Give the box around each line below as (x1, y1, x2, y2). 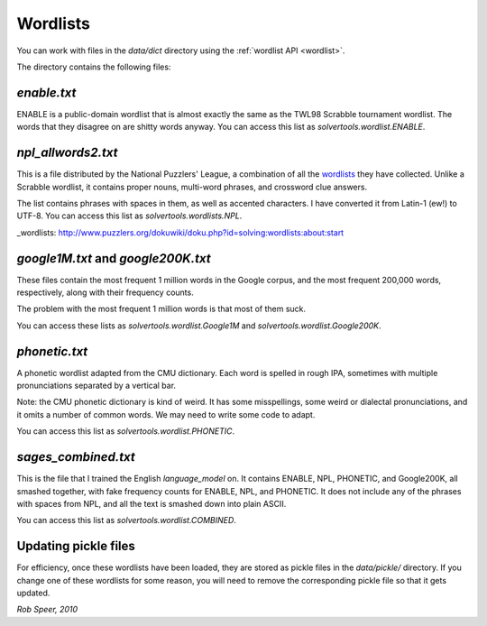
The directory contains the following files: (16, 61, 171, 72)
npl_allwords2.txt (16, 145, 118, 161)
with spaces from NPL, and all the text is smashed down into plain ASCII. (16, 498, 287, 509)
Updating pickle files (16, 539, 135, 554)
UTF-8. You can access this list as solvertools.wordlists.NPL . (16, 210, 243, 221)
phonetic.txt (16, 344, 88, 359)
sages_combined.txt (16, 449, 135, 465)
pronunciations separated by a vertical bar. (16, 380, 176, 391)
